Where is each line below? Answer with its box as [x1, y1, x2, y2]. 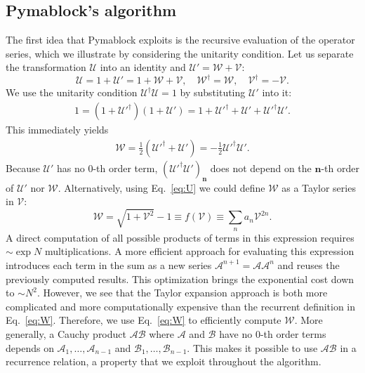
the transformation [6, 60, 86, 74]
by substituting [180, 85, 246, 100]
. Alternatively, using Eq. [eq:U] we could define [58, 180, 265, 195]
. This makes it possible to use [187, 340, 318, 355]
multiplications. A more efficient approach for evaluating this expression [44, 244, 354, 259]
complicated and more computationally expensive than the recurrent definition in [6, 299, 356, 313]
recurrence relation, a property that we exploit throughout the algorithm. [6, 354, 321, 369]
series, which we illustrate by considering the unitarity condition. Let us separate [6, 46, 354, 60]
